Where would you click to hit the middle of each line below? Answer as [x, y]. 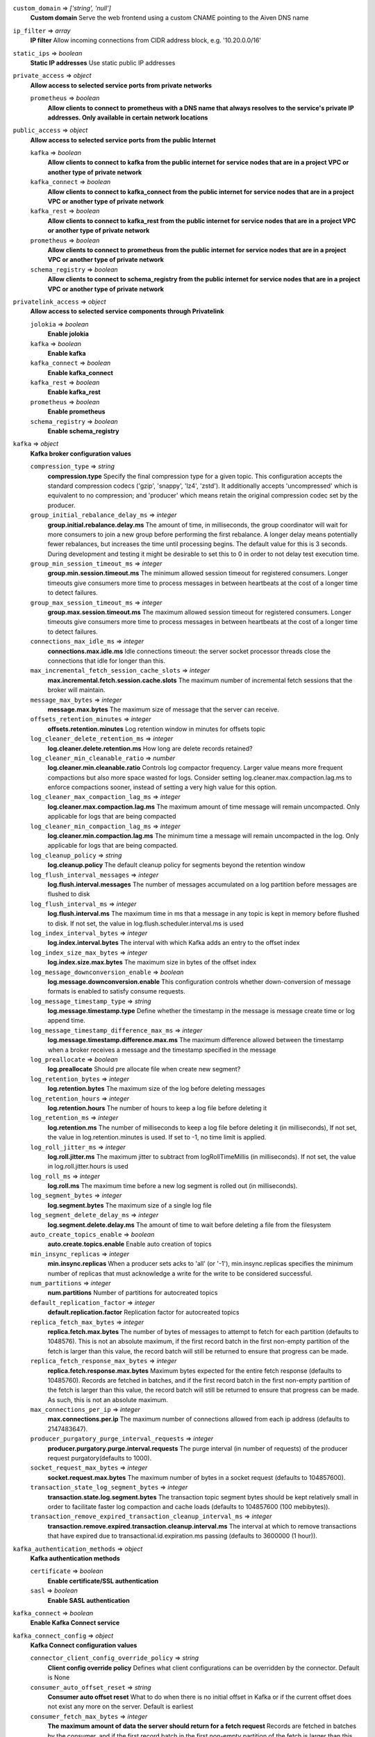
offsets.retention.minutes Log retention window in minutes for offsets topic [157, 729]
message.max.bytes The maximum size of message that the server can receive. [163, 709]
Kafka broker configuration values [81, 453]
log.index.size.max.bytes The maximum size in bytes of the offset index [152, 962]
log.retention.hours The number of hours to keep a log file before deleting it [157, 1108]
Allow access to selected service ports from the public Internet [123, 140]
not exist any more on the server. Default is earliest [120, 1706]
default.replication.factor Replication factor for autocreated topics [143, 1312]
